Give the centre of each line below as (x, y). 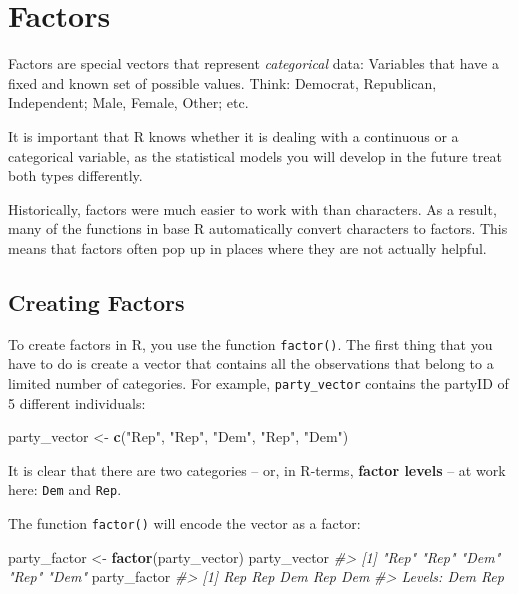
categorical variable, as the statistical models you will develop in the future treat (255, 155)
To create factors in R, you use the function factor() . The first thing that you (250, 343)
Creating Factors (96, 301)
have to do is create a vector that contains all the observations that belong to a (251, 363)
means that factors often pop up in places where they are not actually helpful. (247, 247)
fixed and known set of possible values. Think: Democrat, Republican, (222, 82)
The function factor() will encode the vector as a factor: (184, 523)
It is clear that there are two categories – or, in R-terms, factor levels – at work (257, 469)
